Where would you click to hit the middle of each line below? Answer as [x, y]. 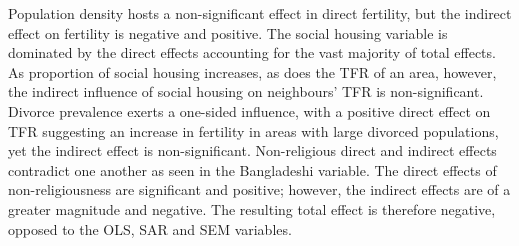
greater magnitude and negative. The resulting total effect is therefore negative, [252, 208]
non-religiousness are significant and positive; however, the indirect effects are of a [259, 189]
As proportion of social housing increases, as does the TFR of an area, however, [252, 71]
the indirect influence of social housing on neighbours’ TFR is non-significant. [246, 91]
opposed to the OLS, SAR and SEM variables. [150, 228]
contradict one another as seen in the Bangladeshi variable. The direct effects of [252, 169]
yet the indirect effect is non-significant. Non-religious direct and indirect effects [252, 150]
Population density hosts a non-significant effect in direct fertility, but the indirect [260, 13]
